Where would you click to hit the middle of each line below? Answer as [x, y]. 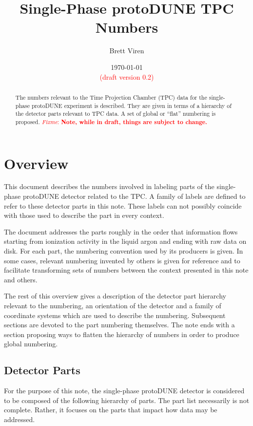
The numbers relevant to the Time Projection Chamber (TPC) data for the [111, 97]
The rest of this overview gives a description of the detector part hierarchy [115, 296]
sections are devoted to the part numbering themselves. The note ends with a [119, 325]
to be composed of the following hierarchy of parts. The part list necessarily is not [127, 400]
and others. [21, 279]
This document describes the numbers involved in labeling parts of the [109, 186]
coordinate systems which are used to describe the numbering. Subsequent [115, 315]
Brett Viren [127, 51]
